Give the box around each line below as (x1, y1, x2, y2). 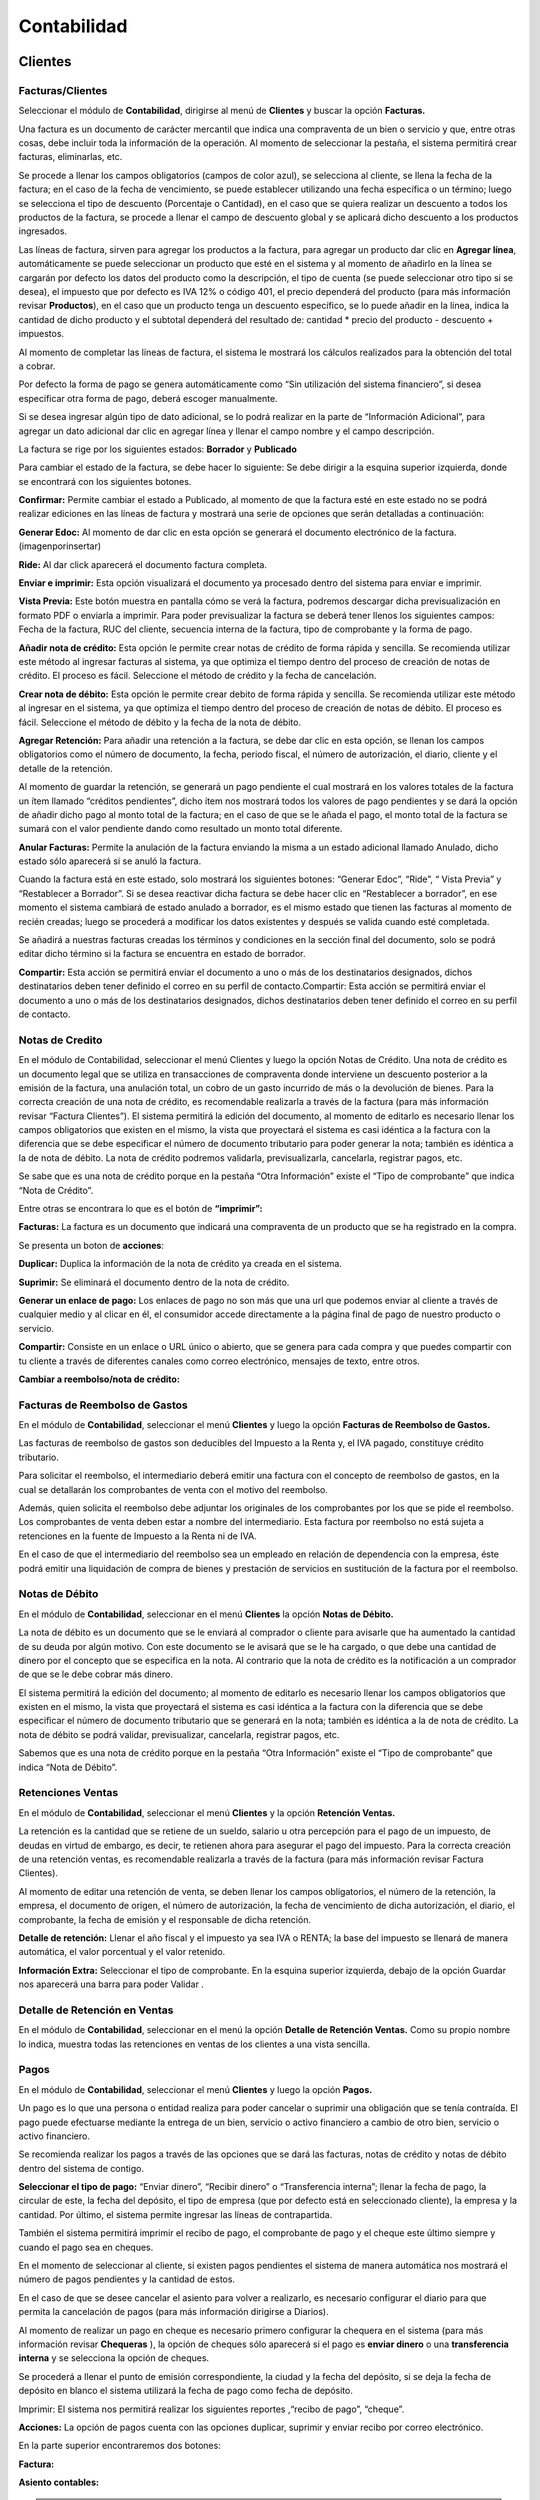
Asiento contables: (18, 2476, 100, 2489)
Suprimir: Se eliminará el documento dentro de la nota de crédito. (18, 1276, 290, 1288)
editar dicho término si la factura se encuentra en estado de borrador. (18, 948, 306, 960)
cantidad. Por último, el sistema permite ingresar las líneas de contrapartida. (18, 2208, 333, 2220)
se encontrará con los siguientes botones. (18, 475, 192, 487)
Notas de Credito (18, 1033, 103, 1047)
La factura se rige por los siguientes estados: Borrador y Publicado (18, 443, 297, 455)
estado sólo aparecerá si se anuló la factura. (18, 855, 202, 867)
